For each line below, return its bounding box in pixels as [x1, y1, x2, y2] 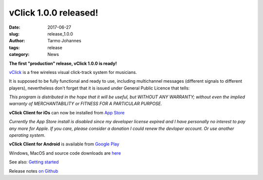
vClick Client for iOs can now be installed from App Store [9, 109, 125, 115]
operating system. [9, 132, 46, 138]
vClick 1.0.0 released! [9, 7, 98, 18]
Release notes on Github [9, 168, 58, 174]
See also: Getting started [9, 159, 59, 165]
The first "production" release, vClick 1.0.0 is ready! [9, 60, 117, 66]
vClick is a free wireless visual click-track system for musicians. [9, 69, 137, 75]
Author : [9, 38, 25, 44]
